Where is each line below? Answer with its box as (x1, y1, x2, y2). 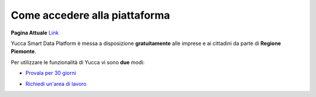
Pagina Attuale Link (11, 29, 59, 36)
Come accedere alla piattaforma (11, 9, 170, 22)
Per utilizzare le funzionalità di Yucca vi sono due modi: (11, 58, 145, 65)
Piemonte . (11, 48, 36, 55)
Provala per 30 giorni (25, 70, 76, 77)
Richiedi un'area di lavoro (25, 80, 87, 87)
